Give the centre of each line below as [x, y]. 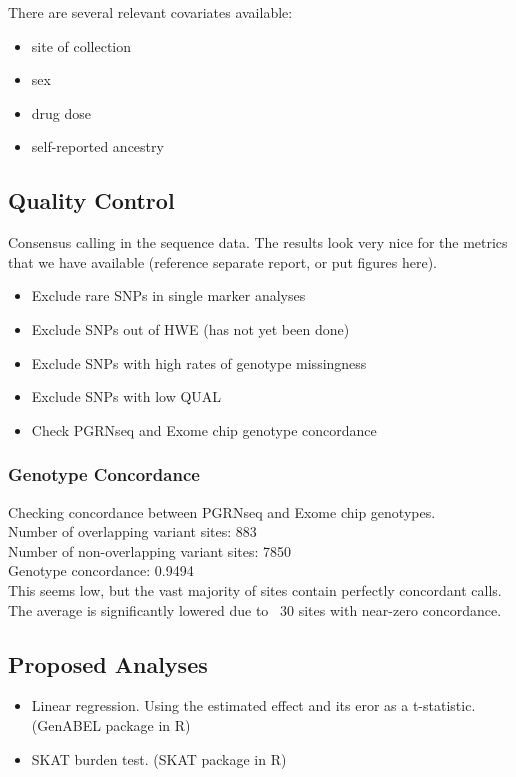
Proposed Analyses [108, 663]
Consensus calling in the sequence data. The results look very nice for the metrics [258, 242]
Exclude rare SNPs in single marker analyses [168, 295]
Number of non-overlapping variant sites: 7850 [150, 550]
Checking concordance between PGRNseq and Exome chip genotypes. [222, 511]
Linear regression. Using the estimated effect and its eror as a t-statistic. [253, 705]
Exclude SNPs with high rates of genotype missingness [199, 362]
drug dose [61, 112]
